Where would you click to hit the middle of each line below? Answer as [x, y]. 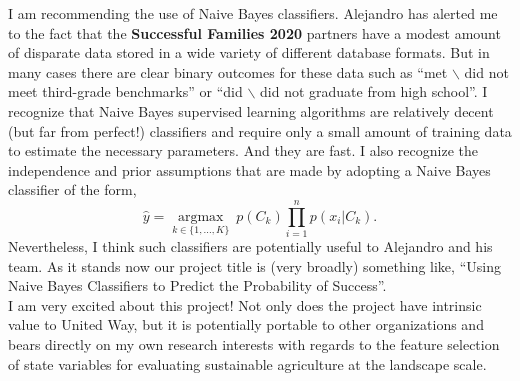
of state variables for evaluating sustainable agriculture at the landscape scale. [247, 363]
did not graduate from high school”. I [374, 91]
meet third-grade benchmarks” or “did [125, 91]
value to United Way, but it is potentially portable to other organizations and [246, 324]
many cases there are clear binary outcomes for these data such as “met [228, 71]
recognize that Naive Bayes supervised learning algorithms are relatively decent [251, 110]
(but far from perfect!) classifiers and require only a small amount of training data [260, 130]
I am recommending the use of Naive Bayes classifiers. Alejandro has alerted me [253, 13]
